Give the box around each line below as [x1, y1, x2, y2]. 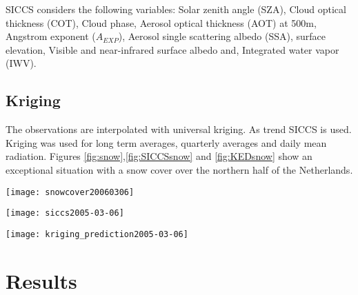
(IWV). [6, 56, 37, 70]
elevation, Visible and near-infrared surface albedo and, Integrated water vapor [6, 42, 339, 57]
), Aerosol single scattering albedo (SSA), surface [118, 29, 326, 43]
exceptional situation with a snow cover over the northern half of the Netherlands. [6, 162, 353, 176]
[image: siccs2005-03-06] [6, 208, 124, 218]
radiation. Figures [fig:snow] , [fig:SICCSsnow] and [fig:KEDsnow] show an [6, 149, 312, 163]
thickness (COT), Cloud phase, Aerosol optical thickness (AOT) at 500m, [6, 15, 317, 30]
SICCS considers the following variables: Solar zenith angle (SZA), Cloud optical [6, 2, 346, 16]
